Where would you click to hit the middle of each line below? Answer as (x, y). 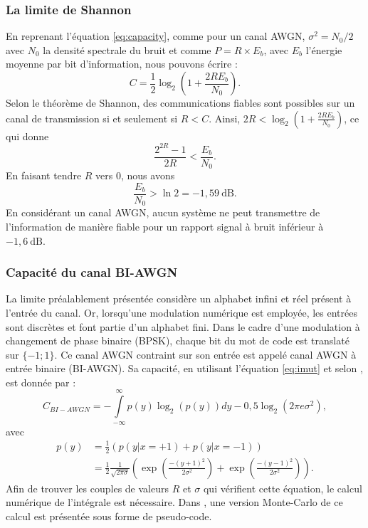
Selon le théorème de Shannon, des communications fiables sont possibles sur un (180, 102)
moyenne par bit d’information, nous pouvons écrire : (122, 64)
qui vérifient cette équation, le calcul (283, 488)
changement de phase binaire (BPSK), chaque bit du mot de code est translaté (178, 340)
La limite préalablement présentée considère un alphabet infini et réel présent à (179, 299)
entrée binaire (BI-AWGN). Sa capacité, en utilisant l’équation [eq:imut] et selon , (184, 368)
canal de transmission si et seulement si (92, 118)
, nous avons (148, 175)
